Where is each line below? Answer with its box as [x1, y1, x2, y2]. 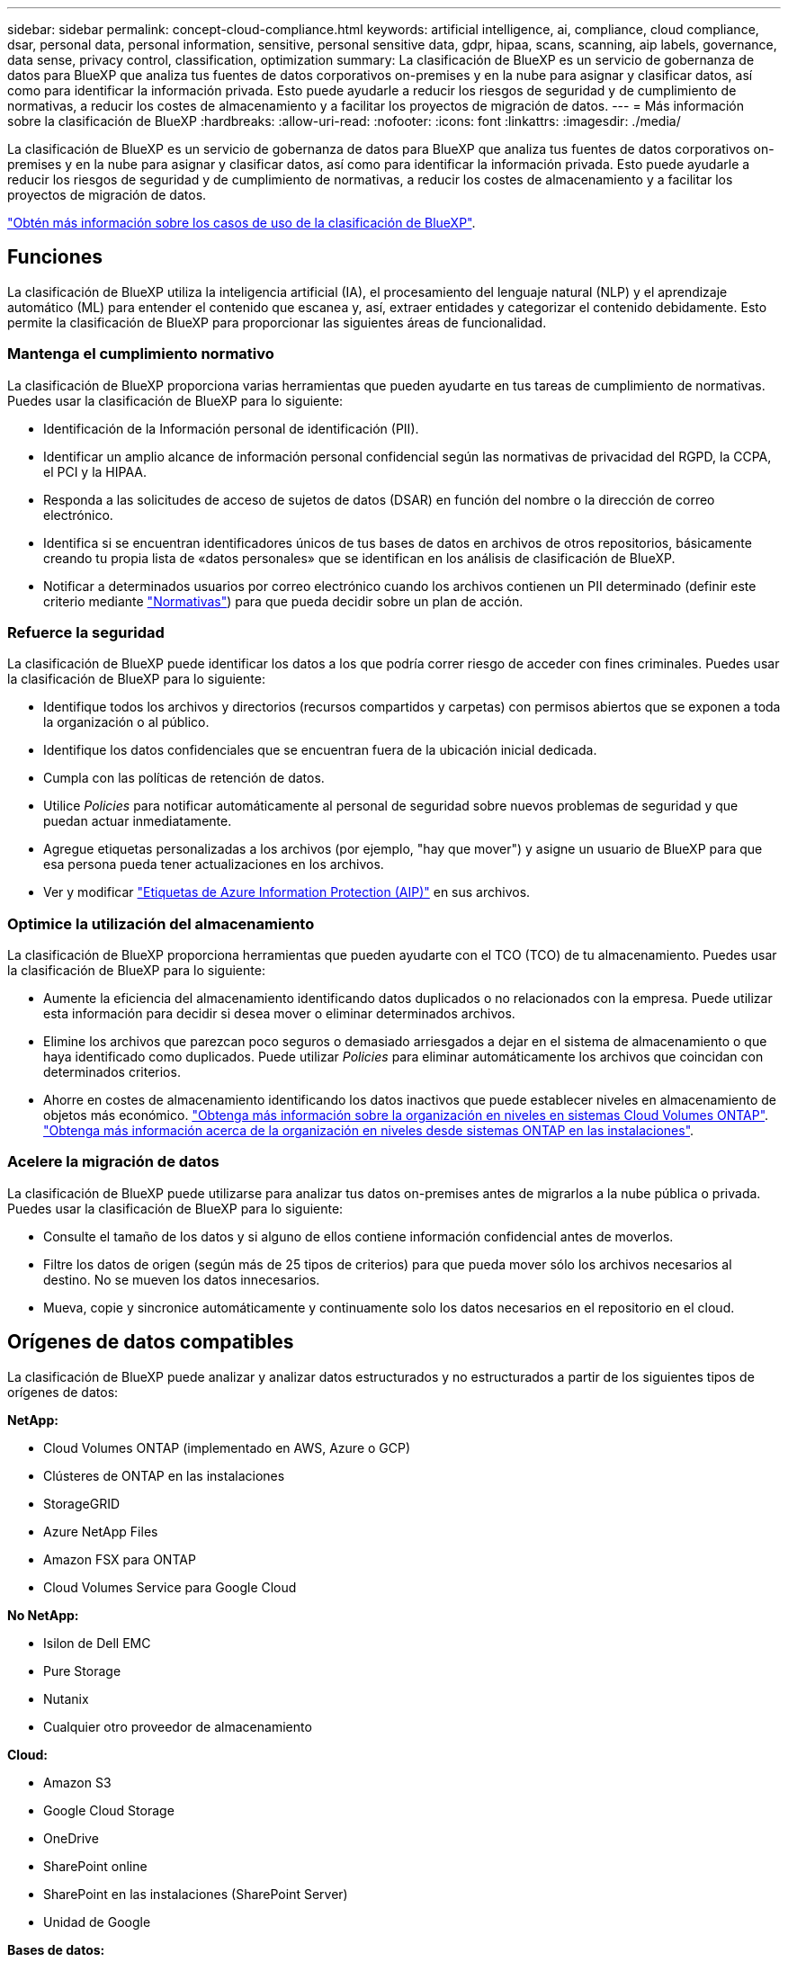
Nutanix [43, 1690, 89, 1707]
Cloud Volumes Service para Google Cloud [43, 1579, 297, 1595]
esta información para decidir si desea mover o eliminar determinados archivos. [43, 1006, 515, 1022]
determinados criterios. [43, 1064, 181, 1080]
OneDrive [43, 1830, 99, 1846]
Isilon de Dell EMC [43, 1635, 151, 1651]
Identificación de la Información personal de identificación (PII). [43, 420, 419, 436]
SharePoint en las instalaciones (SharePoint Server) [43, 1886, 348, 1902]
